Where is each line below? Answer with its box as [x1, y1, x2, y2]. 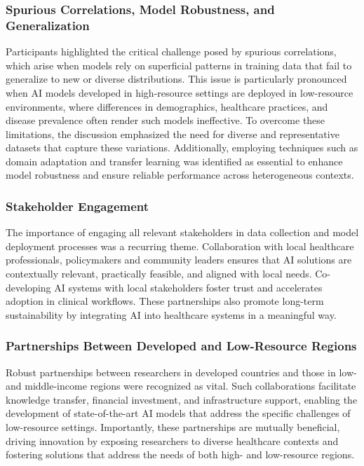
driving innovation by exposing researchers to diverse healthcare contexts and [6, 433, 339, 448]
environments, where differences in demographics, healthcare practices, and [6, 99, 328, 114]
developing [6, 280, 51, 294]
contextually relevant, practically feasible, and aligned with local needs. [6, 266, 312, 281]
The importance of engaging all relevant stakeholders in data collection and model [6, 225, 359, 240]
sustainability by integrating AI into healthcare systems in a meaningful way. [6, 307, 337, 322]
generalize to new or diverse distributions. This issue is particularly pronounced [6, 71, 347, 86]
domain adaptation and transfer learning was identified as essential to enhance [6, 153, 343, 168]
